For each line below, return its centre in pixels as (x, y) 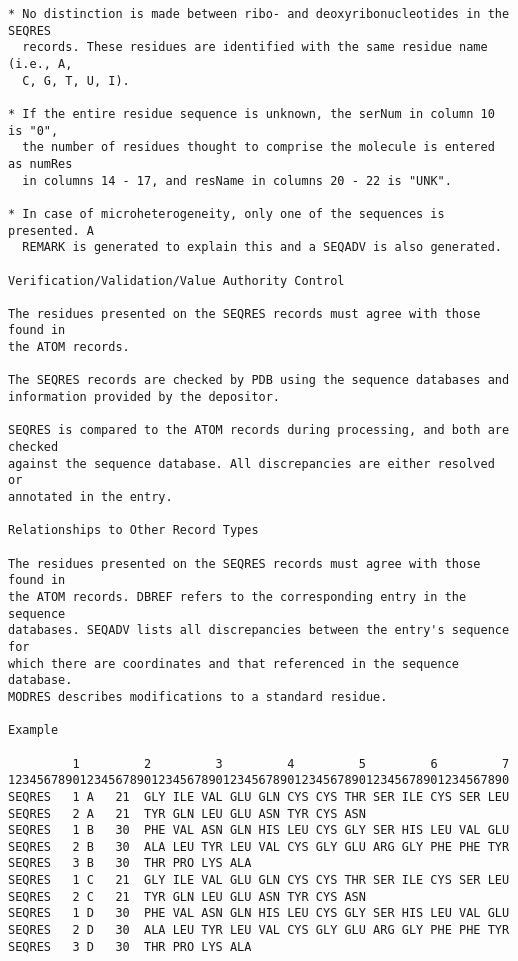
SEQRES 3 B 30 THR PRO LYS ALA (130, 863)
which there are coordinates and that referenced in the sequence (234, 663)
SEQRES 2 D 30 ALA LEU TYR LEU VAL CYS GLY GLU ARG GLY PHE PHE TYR (259, 930)
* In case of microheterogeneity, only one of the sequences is (226, 213)
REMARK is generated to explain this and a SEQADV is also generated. (262, 247)
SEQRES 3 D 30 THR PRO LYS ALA (130, 946)
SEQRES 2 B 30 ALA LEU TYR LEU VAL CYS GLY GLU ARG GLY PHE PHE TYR (259, 846)
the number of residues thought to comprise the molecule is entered (258, 147)
